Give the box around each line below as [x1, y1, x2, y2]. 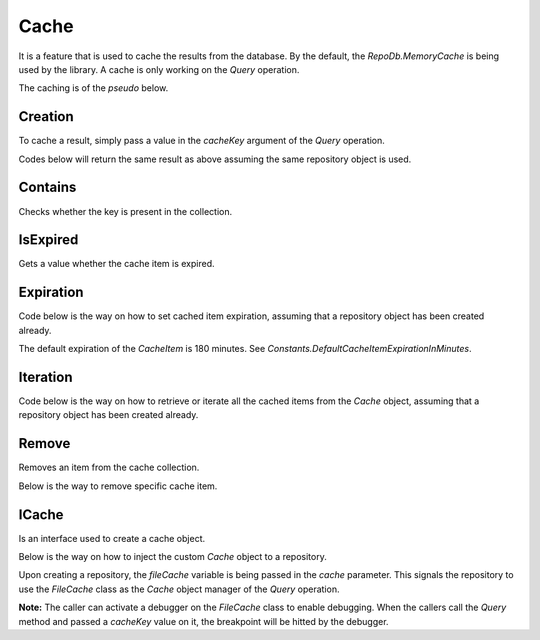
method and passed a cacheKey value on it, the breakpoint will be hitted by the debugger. [18, 615, 389, 627]
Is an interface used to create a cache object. [18, 532, 205, 544]
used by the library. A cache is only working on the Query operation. [18, 63, 300, 75]
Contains [18, 179, 77, 196]
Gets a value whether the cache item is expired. [18, 258, 215, 270]
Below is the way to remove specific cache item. [18, 480, 218, 492]
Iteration [18, 368, 73, 385]
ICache [18, 506, 64, 523]
